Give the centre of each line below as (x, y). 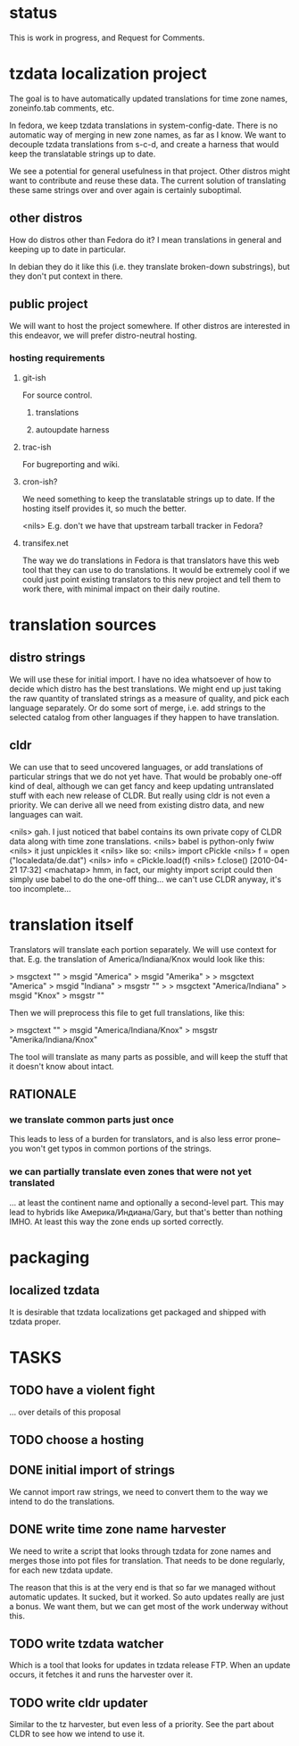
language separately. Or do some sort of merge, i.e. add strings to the (137, 708)
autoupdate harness (72, 429)
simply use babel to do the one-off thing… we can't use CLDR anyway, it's (145, 879)
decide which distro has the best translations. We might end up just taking (145, 688)
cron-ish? (40, 482)
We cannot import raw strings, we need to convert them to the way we (139, 1491)
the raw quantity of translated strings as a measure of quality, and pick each (149, 698)
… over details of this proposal (65, 1412)
